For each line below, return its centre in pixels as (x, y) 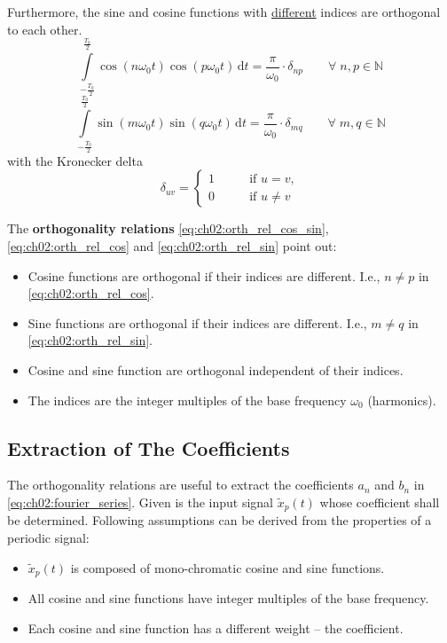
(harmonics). (402, 400)
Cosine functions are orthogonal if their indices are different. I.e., (204, 275)
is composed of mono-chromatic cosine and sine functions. (227, 567)
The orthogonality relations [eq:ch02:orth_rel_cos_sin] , (168, 228)
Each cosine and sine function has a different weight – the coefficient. (216, 627)
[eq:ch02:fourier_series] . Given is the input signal (140, 502)
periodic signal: (48, 538)
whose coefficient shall (380, 502)
